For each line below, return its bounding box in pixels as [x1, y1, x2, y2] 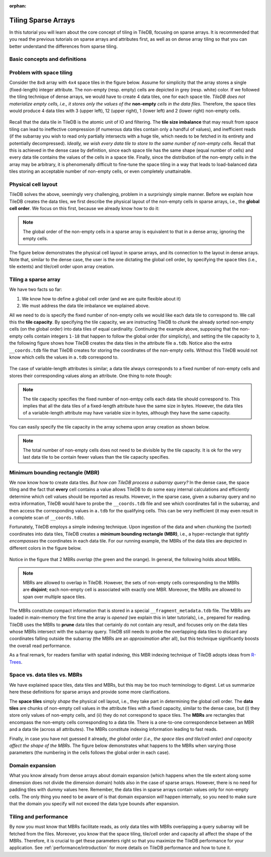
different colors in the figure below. [9, 545, 82, 551]
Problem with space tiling [9, 69, 73, 76]
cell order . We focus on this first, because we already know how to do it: [9, 205, 160, 211]
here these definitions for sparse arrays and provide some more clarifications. [9, 689, 171, 695]
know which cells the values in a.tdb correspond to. [9, 354, 119, 360]
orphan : [9, 3, 27, 9]
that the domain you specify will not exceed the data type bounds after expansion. [9, 801, 180, 806]
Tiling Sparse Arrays [9, 16, 75, 25]
